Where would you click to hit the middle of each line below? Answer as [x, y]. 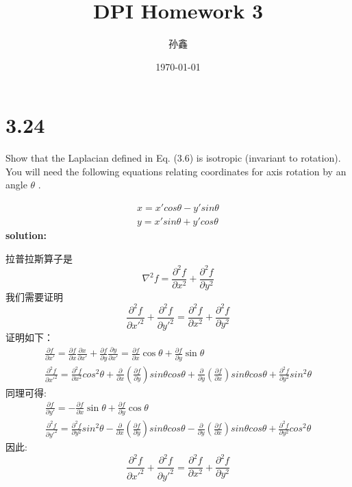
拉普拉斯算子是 [39, 258]
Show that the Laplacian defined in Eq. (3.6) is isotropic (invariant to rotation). [173, 158]
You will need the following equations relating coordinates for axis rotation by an [176, 171]
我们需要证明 [34, 296]
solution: [26, 235]
